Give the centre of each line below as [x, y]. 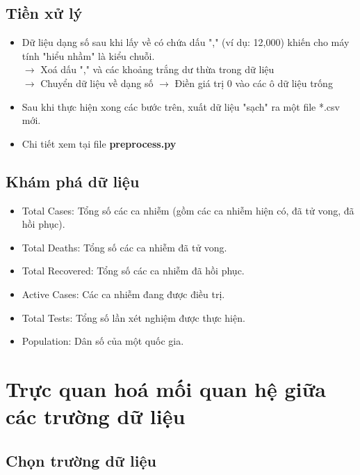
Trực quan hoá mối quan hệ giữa [166, 388]
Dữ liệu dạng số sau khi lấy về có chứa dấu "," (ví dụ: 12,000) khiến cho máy [186, 42]
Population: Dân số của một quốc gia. [103, 341]
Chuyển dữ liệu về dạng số [97, 83]
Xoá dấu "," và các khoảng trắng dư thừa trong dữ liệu [157, 69]
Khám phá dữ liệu [73, 181]
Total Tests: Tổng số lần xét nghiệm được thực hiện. [133, 317]
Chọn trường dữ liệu [81, 460]
